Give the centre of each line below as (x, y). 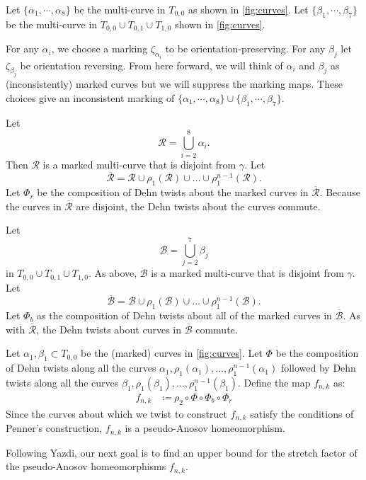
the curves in (34, 206)
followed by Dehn (318, 368)
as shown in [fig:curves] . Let (248, 9)
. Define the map (274, 382)
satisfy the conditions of (302, 413)
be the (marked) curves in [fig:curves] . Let (172, 353)
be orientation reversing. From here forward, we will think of (151, 65)
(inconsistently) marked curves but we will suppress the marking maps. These (174, 84)
